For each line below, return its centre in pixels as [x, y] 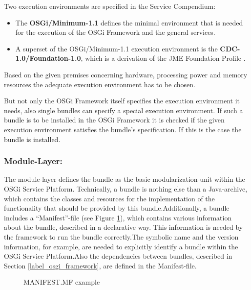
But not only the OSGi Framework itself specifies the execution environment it [122, 101]
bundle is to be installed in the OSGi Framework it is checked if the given [114, 120]
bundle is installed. [32, 139]
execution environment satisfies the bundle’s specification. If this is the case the [123, 129]
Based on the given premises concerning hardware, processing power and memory [126, 74]
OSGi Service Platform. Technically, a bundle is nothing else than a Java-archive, [126, 188]
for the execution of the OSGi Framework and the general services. [115, 32]
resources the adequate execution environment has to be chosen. [100, 84]
